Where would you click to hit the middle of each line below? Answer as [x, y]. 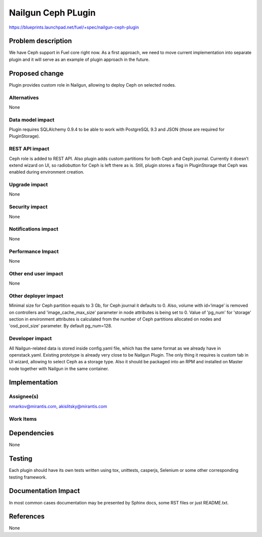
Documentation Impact [44, 491]
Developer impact [30, 339]
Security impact [28, 207]
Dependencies [32, 433]
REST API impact [29, 149]
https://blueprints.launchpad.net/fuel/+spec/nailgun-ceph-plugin [74, 27]
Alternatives [24, 97]
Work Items [23, 419]
